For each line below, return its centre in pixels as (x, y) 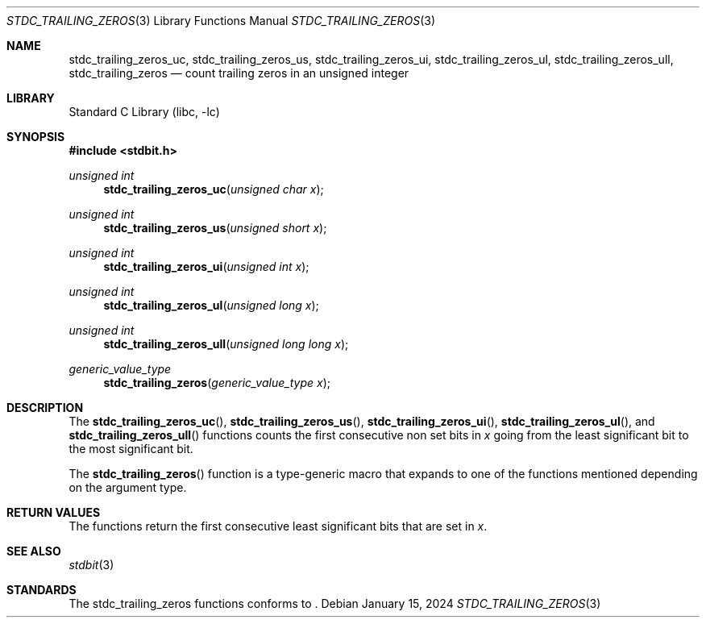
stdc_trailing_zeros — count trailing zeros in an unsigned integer (239, 73)
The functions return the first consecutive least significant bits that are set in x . (278, 526)
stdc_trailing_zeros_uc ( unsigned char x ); (214, 189)
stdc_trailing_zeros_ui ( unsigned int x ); (206, 266)
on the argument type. (128, 487)
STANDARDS (42, 590)
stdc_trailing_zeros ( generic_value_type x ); (217, 383)
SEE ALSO (34, 551)
